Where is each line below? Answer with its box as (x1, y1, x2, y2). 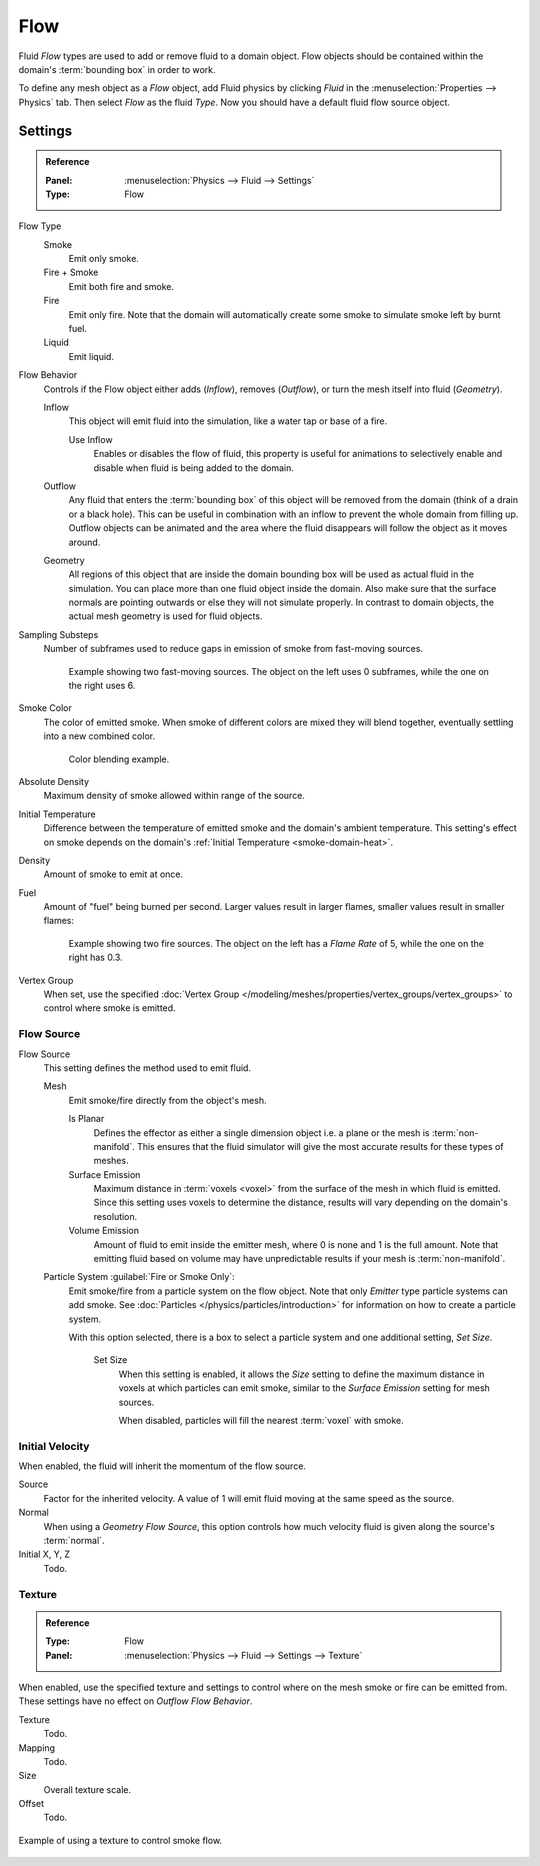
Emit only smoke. (68, 253, 140, 265)
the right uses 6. (68, 680, 136, 692)
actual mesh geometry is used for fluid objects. (68, 610, 263, 622)
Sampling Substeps (18, 628, 99, 640)
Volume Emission (68, 1225, 140, 1237)
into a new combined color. (43, 730, 155, 742)
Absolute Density (18, 775, 90, 787)
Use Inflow (68, 433, 114, 445)
